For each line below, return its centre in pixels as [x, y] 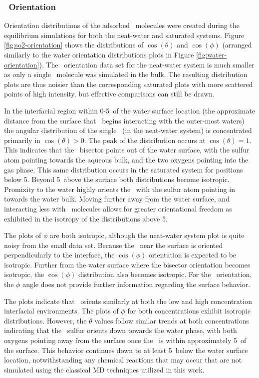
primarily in [22, 140]
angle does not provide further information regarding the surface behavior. [136, 284]
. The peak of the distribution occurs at [145, 140]
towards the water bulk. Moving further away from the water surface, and [117, 199]
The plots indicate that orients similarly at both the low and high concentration [128, 301]
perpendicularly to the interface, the [59, 255]
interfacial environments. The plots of [61, 311]
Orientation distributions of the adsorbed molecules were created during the [122, 25]
